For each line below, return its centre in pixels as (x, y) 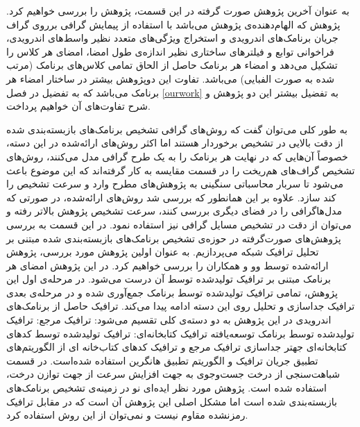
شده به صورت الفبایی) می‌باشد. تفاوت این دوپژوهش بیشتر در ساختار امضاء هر (171, 78)
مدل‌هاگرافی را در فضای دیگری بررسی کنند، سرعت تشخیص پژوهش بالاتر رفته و (174, 211)
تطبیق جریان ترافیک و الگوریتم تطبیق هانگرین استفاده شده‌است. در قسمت (162, 360)
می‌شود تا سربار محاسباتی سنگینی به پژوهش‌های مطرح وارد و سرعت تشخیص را (175, 184)
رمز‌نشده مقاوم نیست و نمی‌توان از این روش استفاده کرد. (127, 415)
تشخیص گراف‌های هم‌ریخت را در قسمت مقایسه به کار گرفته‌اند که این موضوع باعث (181, 170)
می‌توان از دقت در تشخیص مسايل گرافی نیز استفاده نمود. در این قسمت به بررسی (179, 224)
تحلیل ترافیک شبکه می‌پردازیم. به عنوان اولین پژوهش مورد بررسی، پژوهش (163, 252)
